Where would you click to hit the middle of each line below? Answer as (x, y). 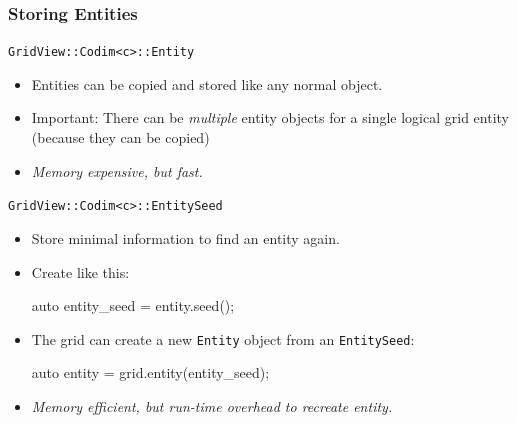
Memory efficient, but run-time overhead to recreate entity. (212, 405)
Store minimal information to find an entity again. (185, 237)
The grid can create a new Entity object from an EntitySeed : (223, 338)
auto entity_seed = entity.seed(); (133, 305)
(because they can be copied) (120, 137)
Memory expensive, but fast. (117, 170)
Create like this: (80, 271)
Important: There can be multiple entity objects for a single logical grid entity (270, 117)
